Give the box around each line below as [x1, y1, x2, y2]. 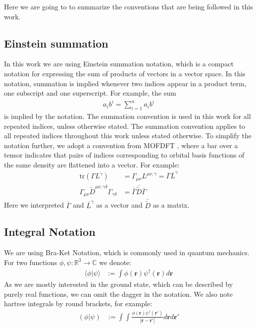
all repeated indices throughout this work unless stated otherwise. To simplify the [4, 130, 252, 141]
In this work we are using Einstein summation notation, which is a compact [4, 58, 234, 69]
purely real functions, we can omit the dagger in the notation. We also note [4, 288, 233, 299]
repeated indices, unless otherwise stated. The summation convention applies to [4, 120, 246, 131]
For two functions [4, 257, 57, 267]
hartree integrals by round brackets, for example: [4, 298, 153, 309]
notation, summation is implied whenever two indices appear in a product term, [4, 78, 247, 88]
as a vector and [96, 200, 143, 210]
